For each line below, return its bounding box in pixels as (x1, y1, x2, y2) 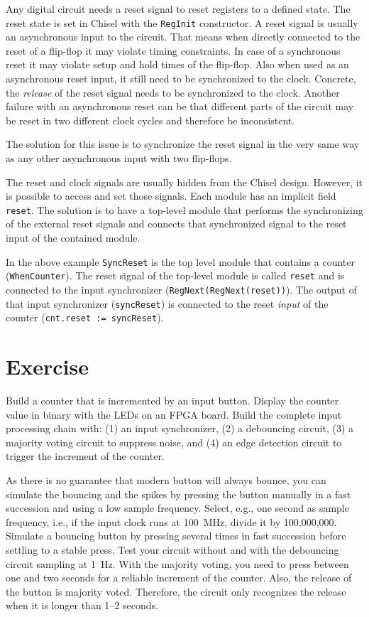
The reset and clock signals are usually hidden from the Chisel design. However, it (6, 174, 363, 189)
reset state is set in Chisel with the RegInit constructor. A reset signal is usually (6, 15, 358, 30)
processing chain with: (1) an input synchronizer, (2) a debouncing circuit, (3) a (6, 421, 354, 436)
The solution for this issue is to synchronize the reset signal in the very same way (6, 136, 360, 151)
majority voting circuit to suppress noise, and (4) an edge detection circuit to (6, 434, 342, 449)
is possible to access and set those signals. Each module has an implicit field (6, 188, 336, 203)
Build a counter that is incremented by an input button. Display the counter (6, 393, 339, 408)
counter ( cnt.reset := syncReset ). (6, 310, 164, 325)
